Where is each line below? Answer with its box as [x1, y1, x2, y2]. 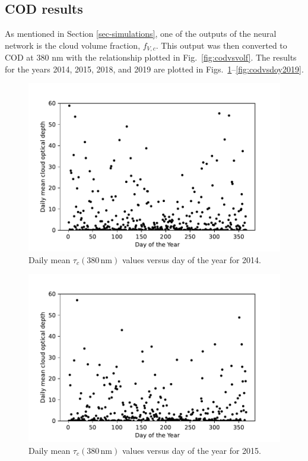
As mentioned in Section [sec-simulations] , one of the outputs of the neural [5, 27, 277, 40]
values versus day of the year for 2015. [122, 444, 261, 456]
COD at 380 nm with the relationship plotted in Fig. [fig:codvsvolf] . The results [5, 51, 297, 64]
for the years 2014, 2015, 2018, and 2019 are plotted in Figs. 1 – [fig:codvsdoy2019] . [5, 62, 304, 75]
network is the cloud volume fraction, [5, 39, 141, 51]
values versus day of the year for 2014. [122, 253, 261, 266]
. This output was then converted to [155, 39, 287, 51]
